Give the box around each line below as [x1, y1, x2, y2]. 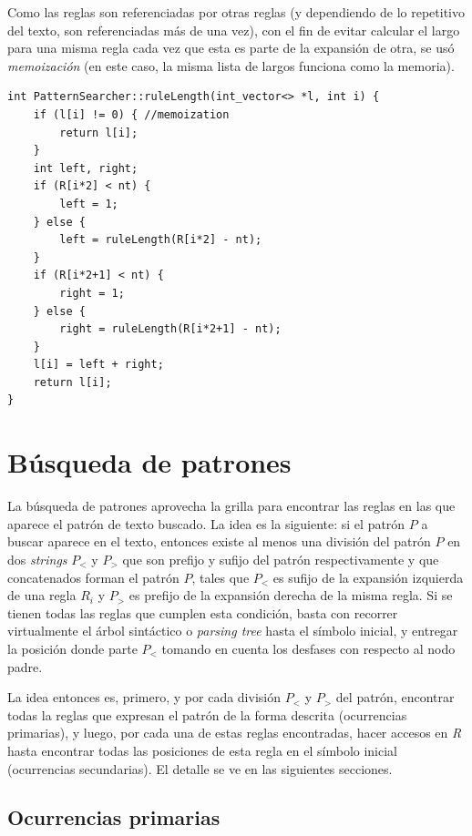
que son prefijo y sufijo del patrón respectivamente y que [122, 549, 439, 568]
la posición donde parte [7, 638, 138, 658]
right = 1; [59, 286, 125, 300]
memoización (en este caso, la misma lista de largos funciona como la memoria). [7, 56, 455, 75]
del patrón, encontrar [335, 688, 455, 707]
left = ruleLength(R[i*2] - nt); [59, 233, 262, 247]
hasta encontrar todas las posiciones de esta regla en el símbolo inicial [7, 740, 398, 760]
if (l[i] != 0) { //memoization [33, 107, 230, 121]
